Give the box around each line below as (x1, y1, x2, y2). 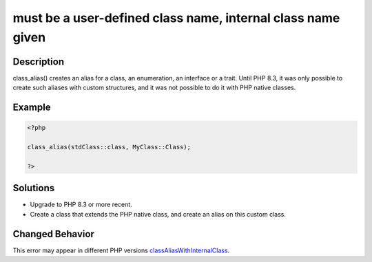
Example (12, 102, 51, 113)
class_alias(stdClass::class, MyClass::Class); (27, 143, 191, 151)
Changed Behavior (12, 228, 94, 240)
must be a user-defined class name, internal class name (12, 10, 340, 25)
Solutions (12, 182, 55, 194)
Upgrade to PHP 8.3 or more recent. (30, 200, 132, 209)
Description (12, 56, 65, 67)
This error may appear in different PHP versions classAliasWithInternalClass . (12, 246, 230, 254)
